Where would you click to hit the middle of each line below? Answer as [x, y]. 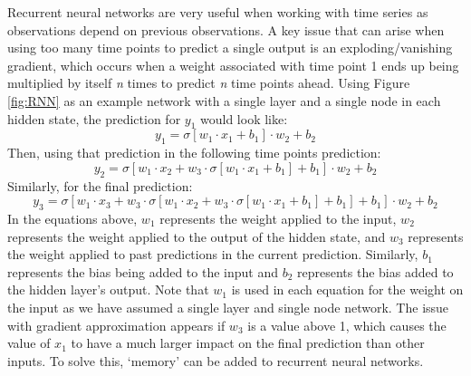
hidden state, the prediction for [94, 118]
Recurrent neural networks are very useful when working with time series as [218, 12]
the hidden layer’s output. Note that [108, 289]
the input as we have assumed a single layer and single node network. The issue [228, 307]
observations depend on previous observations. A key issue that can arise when [226, 29]
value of [29, 343]
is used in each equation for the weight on [347, 289]
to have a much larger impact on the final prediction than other [248, 343]
